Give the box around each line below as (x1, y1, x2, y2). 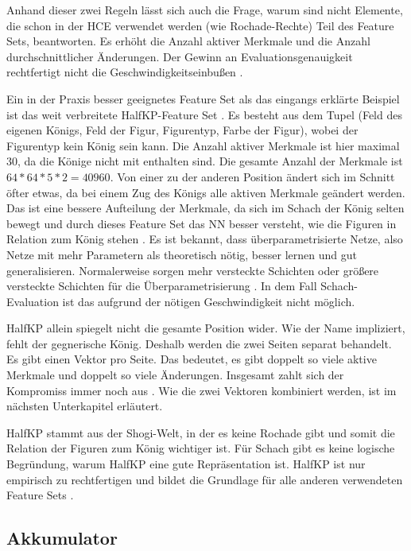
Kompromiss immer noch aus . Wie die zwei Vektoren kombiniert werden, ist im (6, 382, 397, 398)
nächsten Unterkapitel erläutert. (6, 398, 163, 414)
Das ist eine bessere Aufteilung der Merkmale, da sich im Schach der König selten (6, 200, 405, 216)
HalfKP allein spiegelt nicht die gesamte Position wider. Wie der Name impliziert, (6, 320, 405, 336)
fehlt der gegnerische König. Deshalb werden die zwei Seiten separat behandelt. (6, 335, 392, 351)
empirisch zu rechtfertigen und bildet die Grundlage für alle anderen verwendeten (6, 471, 403, 487)
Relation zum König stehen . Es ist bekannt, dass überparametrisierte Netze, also (6, 231, 403, 247)
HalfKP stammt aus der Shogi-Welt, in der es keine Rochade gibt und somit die (6, 424, 395, 440)
